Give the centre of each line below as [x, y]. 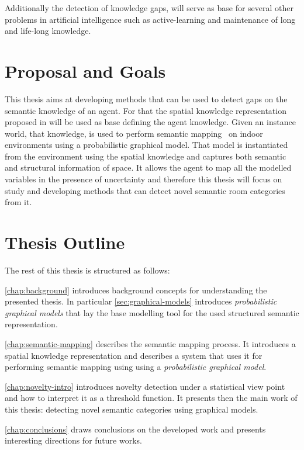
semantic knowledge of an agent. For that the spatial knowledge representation [146, 110]
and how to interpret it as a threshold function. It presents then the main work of [151, 398]
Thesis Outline [65, 242]
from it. [18, 202]
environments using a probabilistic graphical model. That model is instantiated [146, 145]
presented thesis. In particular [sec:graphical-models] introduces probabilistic [141, 301]
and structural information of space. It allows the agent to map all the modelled [148, 167]
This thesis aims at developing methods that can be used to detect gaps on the [146, 98]
